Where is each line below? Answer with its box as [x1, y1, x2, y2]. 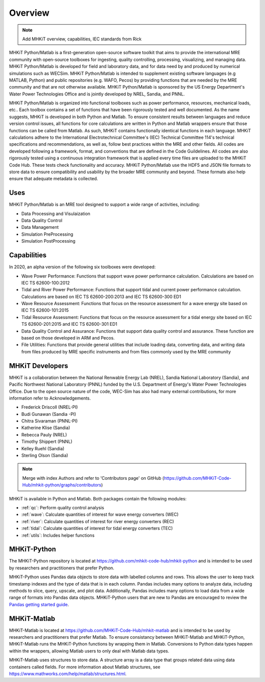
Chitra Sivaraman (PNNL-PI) [21, 418, 78, 424]
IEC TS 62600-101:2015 [21, 308, 69, 313]
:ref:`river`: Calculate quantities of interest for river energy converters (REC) [21, 518, 174, 524]
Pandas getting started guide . [9, 601, 69, 607]
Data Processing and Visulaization [21, 211, 91, 217]
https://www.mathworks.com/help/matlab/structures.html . [9, 671, 127, 677]
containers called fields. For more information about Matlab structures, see [9, 664, 160, 670]
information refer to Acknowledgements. [9, 395, 91, 401]
